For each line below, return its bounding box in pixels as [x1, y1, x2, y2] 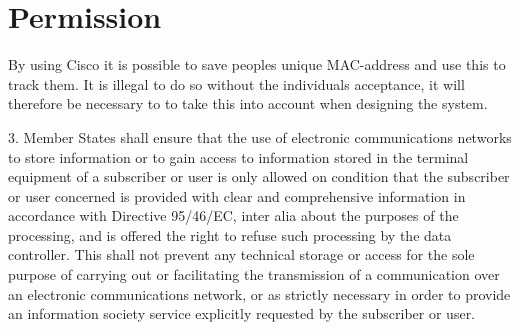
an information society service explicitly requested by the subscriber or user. [8, 303, 476, 324]
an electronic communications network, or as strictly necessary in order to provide [8, 283, 511, 304]
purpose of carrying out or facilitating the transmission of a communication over [8, 264, 500, 285]
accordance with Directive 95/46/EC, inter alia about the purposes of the [8, 205, 459, 226]
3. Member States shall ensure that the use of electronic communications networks [8, 126, 512, 147]
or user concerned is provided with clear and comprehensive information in [8, 185, 466, 206]
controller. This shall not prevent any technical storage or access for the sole [8, 244, 475, 265]
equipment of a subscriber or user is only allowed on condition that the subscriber [8, 166, 510, 187]
